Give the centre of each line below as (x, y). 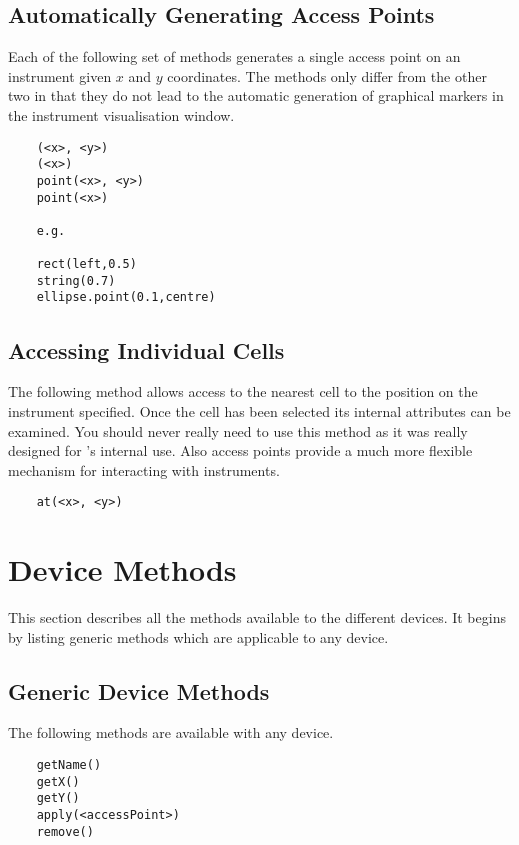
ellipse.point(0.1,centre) (126, 297)
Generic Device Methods (139, 690)
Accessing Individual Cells (146, 349)
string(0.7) (76, 280)
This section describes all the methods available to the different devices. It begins (257, 617)
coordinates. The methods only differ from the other (327, 75)
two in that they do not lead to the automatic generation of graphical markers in (256, 95)
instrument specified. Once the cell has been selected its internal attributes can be (259, 410)
